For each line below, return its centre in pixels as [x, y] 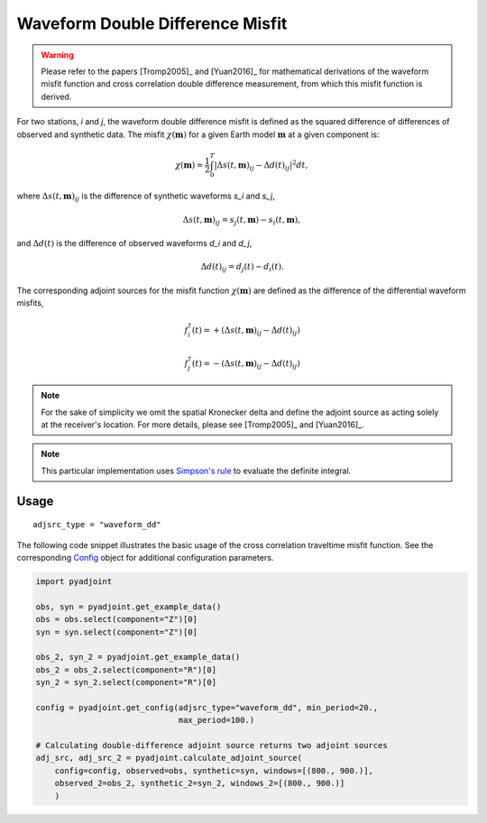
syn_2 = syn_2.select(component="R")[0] [126, 682]
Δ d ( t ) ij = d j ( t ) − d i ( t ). [242, 268]
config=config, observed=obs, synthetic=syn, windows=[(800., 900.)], [214, 770]
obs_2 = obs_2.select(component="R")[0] [126, 670]
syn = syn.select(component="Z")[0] [117, 632]
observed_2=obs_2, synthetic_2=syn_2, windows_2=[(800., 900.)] [200, 783]
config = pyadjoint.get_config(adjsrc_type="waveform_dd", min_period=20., [207, 707]
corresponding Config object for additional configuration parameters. [145, 557]
